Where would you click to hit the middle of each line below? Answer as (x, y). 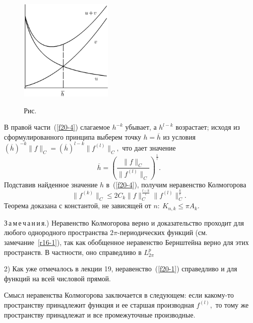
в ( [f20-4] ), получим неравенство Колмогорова (176, 184)
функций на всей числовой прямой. (58, 278)
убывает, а (141, 127)
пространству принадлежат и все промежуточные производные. (100, 314)
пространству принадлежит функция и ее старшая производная (99, 304)
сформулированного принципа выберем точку (73, 136)
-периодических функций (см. (162, 232)
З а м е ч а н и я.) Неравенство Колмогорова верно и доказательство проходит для (124, 222)
